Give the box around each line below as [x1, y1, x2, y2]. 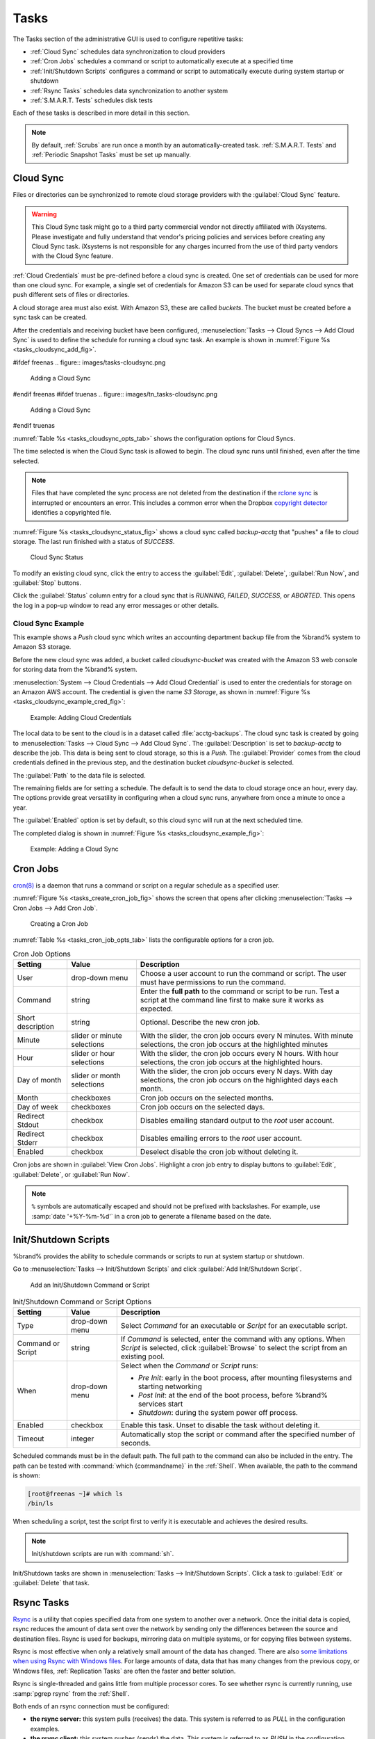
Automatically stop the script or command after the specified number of [120, 1429, 356, 1439]
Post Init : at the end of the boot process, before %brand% [137, 1391, 328, 1400]
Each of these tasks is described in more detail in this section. [12, 109, 190, 118]
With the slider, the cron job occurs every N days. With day [140, 1066, 333, 1076]
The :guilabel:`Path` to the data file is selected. [12, 771, 146, 779]
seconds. [120, 1439, 151, 1448]
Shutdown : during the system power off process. [137, 1408, 299, 1418]
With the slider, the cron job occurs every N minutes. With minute [140, 1031, 353, 1041]
